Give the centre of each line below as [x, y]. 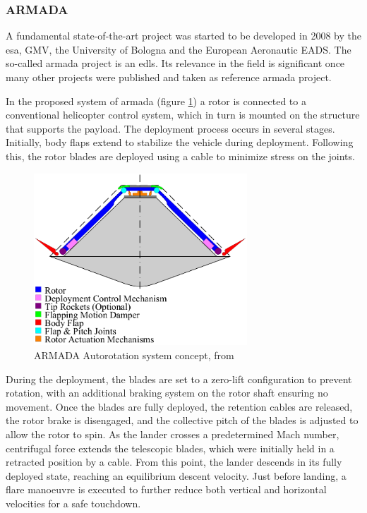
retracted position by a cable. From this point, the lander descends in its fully [174, 462]
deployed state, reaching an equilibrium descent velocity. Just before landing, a [176, 475]
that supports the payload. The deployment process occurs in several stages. [170, 128]
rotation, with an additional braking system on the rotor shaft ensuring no [167, 393]
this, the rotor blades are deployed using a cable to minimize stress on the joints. [180, 156]
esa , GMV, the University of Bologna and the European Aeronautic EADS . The [179, 49]
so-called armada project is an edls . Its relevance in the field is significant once [175, 63]
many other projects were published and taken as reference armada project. [169, 77]
